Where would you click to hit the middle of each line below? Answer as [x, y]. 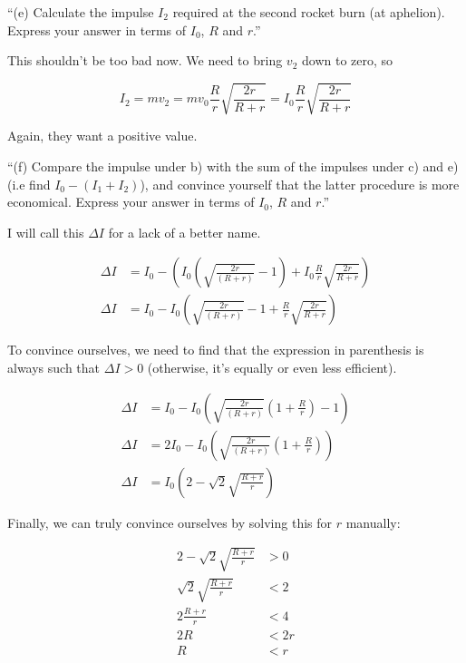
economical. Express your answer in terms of [131, 202]
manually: [373, 522]
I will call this [46, 232]
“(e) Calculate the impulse [81, 12]
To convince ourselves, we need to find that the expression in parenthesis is [216, 350]
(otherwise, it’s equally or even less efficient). [272, 367]
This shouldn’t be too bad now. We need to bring [145, 60]
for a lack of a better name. [184, 232]
